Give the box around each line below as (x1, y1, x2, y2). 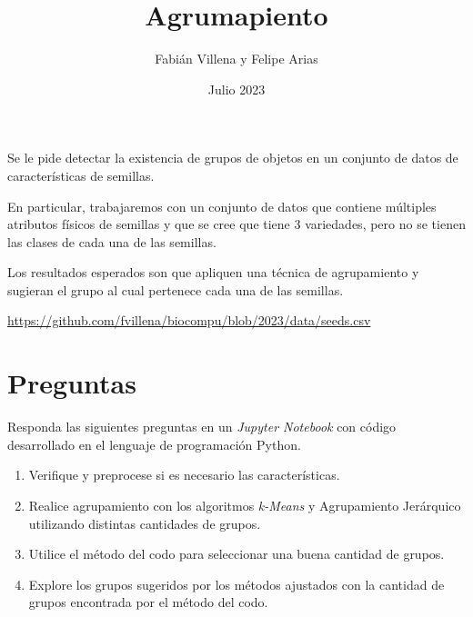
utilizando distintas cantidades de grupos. (28, 513, 261, 532)
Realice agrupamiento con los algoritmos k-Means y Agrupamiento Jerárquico (28, 495, 461, 514)
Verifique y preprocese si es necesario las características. (28, 465, 340, 484)
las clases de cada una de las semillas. (7, 232, 216, 251)
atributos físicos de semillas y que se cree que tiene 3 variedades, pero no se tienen (7, 214, 466, 234)
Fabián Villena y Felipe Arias (155, 49, 318, 68)
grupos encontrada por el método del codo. (28, 592, 268, 612)
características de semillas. (7, 165, 155, 184)
